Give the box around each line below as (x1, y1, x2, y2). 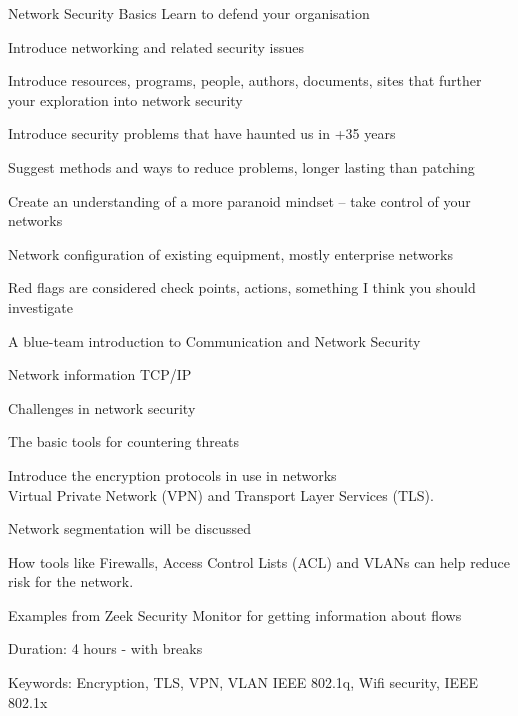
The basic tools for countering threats (8, 431, 239, 452)
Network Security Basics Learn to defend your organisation (8, 3, 370, 23)
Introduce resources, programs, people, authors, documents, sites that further (8, 70, 482, 91)
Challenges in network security (8, 397, 196, 418)
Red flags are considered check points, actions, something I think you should (8, 277, 476, 298)
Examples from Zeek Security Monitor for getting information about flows (8, 604, 462, 625)
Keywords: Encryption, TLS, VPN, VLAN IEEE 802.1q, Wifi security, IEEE (8, 672, 479, 693)
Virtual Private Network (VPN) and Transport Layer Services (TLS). (8, 484, 434, 505)
